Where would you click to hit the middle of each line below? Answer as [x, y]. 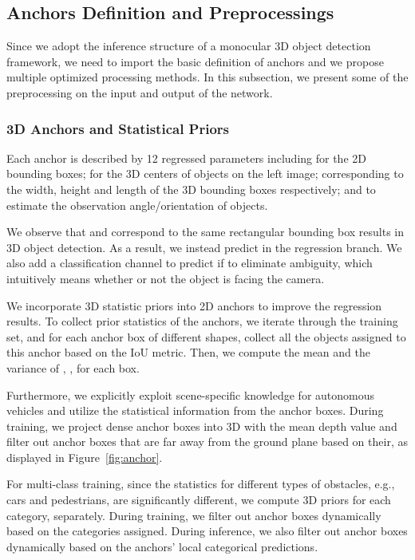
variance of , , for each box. [73, 367]
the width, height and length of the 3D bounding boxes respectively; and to [191, 189]
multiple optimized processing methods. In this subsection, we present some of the [207, 77]
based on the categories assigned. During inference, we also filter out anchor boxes [207, 531]
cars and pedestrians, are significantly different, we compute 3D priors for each [199, 500]
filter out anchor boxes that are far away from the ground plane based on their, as [207, 442]
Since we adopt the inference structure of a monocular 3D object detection [189, 46]
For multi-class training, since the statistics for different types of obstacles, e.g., [201, 484]
